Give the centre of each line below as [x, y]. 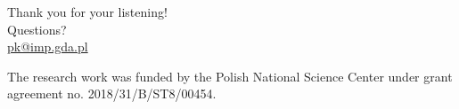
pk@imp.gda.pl [48, 47]
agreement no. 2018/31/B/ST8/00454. [112, 93]
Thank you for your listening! [87, 12]
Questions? [37, 29]
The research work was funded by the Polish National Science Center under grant [230, 76]
